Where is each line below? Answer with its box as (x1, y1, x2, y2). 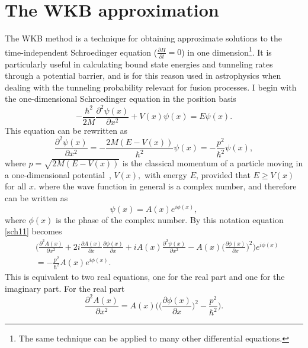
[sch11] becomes (5, 225, 62, 237)
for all (5, 180, 27, 192)
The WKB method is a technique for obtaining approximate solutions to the (5, 32, 282, 44)
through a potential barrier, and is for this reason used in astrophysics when (5, 69, 281, 82)
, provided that (195, 168, 251, 181)
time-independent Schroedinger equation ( (5, 46, 158, 58)
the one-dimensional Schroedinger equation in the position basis (5, 92, 236, 105)
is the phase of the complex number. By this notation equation (55, 213, 284, 225)
